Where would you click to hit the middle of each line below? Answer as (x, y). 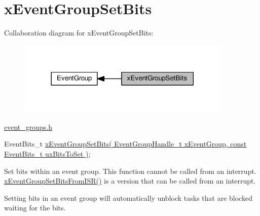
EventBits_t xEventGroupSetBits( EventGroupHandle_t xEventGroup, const (125, 144)
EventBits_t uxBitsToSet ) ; (47, 154)
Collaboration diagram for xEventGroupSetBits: (79, 33)
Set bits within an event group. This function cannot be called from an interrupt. (130, 171)
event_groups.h (28, 127)
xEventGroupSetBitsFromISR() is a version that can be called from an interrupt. (130, 181)
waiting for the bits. (35, 208)
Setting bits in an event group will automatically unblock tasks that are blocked (128, 197)
